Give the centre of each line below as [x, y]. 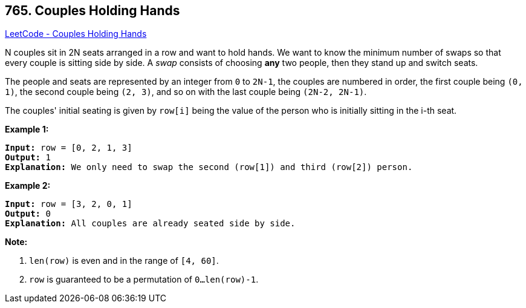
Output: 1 [28, 158]
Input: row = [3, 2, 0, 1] [69, 204]
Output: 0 [28, 214]
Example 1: [27, 129]
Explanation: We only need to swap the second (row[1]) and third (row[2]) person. [209, 167]
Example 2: [28, 186]
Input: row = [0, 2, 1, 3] [69, 148]
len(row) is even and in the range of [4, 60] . [124, 261]
